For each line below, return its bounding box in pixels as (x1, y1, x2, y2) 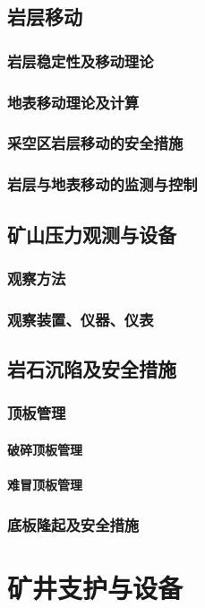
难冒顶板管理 (7, 475, 82, 494)
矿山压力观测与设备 (7, 220, 176, 248)
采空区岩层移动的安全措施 (7, 132, 184, 154)
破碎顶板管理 (7, 439, 82, 458)
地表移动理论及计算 (7, 91, 140, 113)
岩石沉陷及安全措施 (7, 355, 176, 383)
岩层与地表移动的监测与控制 (7, 173, 198, 195)
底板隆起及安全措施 (7, 513, 140, 535)
